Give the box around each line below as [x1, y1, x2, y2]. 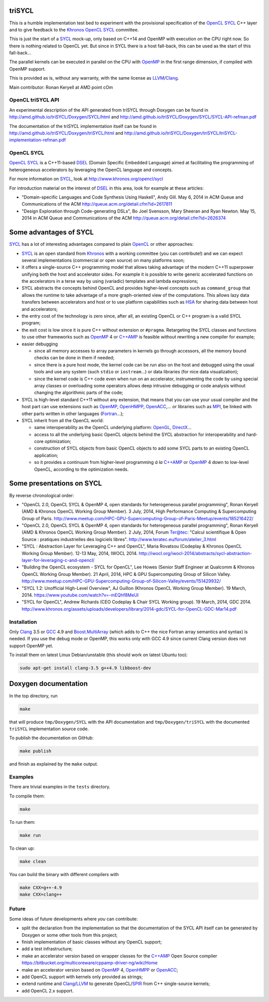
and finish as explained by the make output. [9, 761, 98, 767]
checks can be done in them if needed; [34, 355, 115, 361]
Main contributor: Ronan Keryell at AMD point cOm [9, 84, 113, 90]
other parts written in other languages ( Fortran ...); [21, 411, 124, 417]
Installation [9, 618, 37, 625]
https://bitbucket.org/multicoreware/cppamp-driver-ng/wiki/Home [21, 960, 158, 966]
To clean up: [9, 845, 35, 851]
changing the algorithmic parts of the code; [34, 390, 124, 396]
